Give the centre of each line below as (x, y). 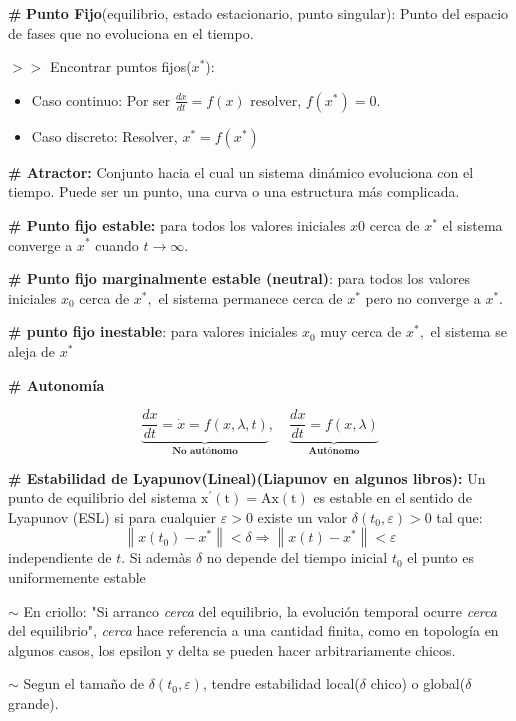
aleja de (32, 350)
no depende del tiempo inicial (297, 557)
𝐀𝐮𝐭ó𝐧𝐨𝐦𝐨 (334, 451)
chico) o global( (418, 683)
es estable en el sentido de (392, 497)
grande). (33, 702)
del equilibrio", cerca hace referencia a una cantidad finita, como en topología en (253, 630)
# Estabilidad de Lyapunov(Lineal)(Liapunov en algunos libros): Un (247, 477)
